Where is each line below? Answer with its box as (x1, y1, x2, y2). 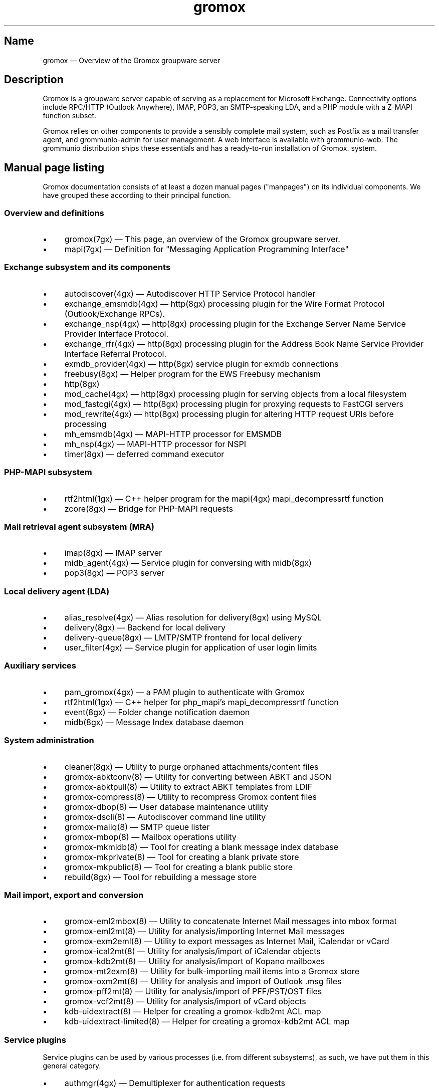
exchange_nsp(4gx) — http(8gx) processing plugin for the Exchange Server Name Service (64, 318, 406, 329)
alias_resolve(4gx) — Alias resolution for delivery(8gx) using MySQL (64, 612, 322, 623)
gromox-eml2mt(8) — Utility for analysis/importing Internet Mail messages (64, 926, 345, 937)
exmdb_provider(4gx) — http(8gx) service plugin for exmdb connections (64, 358, 339, 369)
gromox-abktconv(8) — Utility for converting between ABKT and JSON (64, 771, 332, 782)
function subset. (43, 111, 97, 120)
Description (4, 73, 64, 86)
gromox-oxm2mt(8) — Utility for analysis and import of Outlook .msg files (64, 976, 342, 987)
